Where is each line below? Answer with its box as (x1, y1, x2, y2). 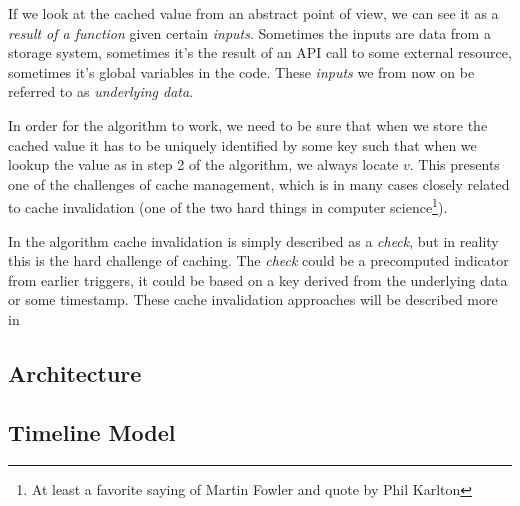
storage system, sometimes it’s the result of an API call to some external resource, (8, 42, 512, 63)
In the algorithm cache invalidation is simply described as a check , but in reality (8, 230, 499, 251)
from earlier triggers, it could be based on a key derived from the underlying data (8, 269, 508, 290)
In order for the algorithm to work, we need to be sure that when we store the (8, 114, 488, 135)
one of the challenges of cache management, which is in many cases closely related (8, 173, 510, 194)
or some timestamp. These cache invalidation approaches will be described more (8, 289, 498, 310)
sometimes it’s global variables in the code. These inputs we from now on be (8, 61, 475, 82)
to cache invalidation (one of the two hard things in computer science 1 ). (8, 194, 448, 217)
